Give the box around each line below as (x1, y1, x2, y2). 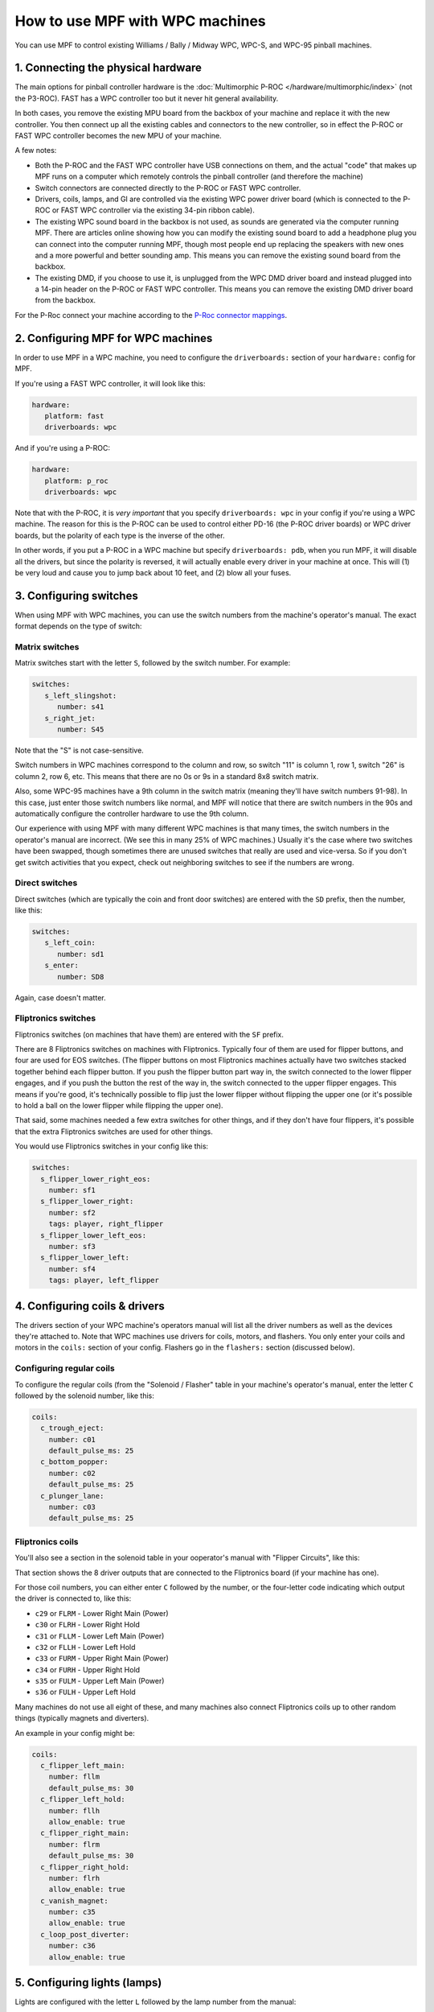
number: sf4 (48, 1264, 96, 1273)
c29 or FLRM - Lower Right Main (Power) (35, 1608, 169, 1618)
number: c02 (48, 1469, 96, 1478)
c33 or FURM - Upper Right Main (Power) (35, 1654, 169, 1664)
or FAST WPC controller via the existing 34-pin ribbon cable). (51, 205, 255, 215)
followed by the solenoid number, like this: (14, 1391, 154, 1400)
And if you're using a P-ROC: (14, 443, 110, 453)
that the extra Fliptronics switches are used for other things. (14, 1127, 213, 1136)
